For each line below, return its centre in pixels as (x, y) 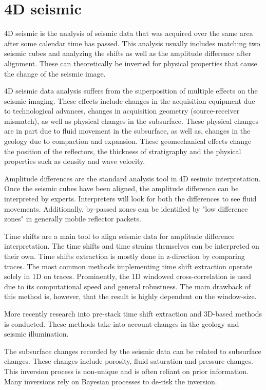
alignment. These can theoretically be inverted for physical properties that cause (131, 63)
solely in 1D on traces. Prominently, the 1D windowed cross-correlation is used (128, 276)
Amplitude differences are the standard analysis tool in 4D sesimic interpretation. (132, 178)
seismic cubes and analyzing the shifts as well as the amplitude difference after (128, 53)
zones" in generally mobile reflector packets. (73, 219)
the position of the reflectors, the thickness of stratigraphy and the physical (123, 151)
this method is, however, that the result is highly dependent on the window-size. (130, 296)
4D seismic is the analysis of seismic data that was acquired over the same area (129, 33)
